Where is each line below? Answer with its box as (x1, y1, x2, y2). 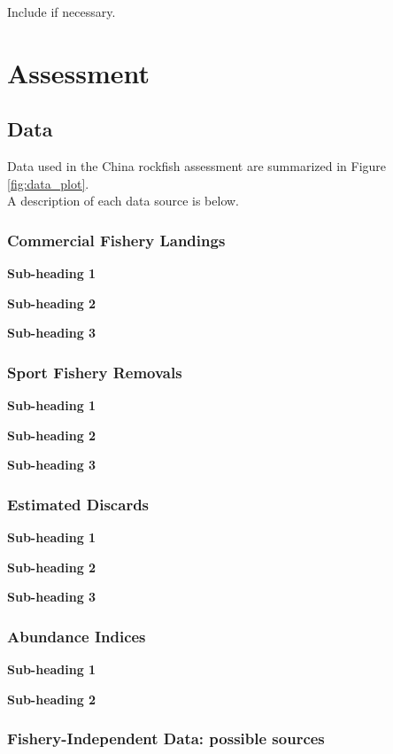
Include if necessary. (7, 3, 116, 20)
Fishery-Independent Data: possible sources (7, 727, 325, 750)
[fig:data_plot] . (7, 174, 89, 192)
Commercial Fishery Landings (7, 229, 226, 251)
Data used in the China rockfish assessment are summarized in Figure (7, 157, 387, 175)
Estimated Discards (7, 493, 150, 515)
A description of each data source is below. (7, 191, 240, 210)
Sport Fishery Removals (7, 361, 182, 383)
